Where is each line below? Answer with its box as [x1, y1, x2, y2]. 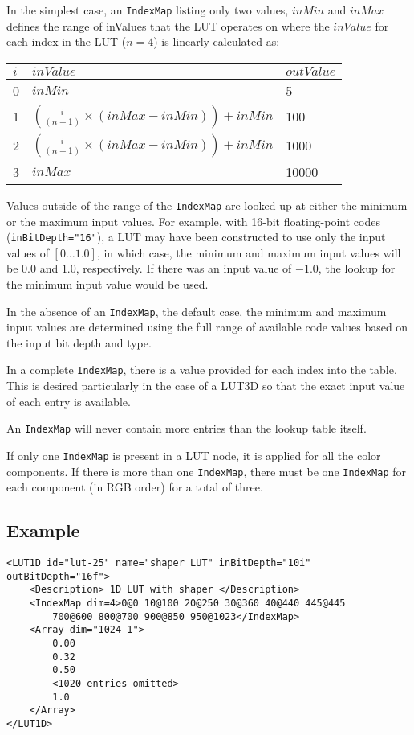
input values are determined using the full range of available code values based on [6, 318, 408, 335]
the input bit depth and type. [6, 334, 152, 351]
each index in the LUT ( [6, 33, 127, 50]
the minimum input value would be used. [6, 275, 209, 292]
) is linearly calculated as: [153, 33, 280, 50]
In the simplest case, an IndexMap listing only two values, [6, 2, 289, 18]
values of [6, 244, 49, 261]
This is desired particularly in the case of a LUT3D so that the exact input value [6, 377, 405, 394]
